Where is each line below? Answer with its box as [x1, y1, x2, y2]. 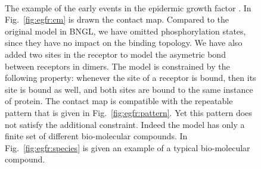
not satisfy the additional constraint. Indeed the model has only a [5, 118, 245, 130]
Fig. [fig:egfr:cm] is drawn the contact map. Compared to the [5, 13, 229, 26]
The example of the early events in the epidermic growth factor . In [5, 1, 251, 14]
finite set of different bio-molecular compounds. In [5, 130, 188, 142]
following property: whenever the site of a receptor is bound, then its [5, 71, 256, 84]
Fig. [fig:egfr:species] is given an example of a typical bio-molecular [5, 141, 250, 154]
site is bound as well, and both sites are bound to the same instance [5, 83, 253, 95]
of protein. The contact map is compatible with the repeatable [5, 95, 233, 107]
